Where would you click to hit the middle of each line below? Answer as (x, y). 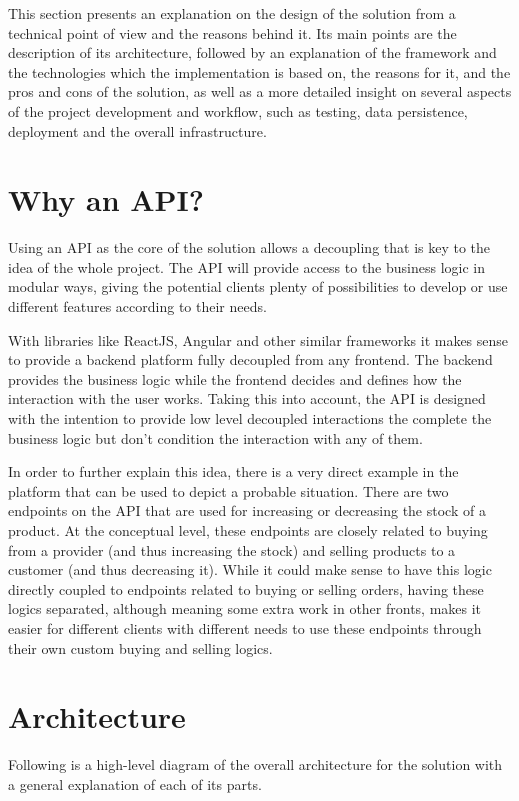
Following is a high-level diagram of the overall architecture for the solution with (255, 764)
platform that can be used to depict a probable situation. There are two (228, 490)
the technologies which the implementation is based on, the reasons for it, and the (259, 71)
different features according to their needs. (137, 306)
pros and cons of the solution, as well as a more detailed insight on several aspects (260, 91)
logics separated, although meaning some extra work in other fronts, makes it (245, 608)
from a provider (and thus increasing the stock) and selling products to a (232, 549)
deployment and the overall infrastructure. (137, 130)
